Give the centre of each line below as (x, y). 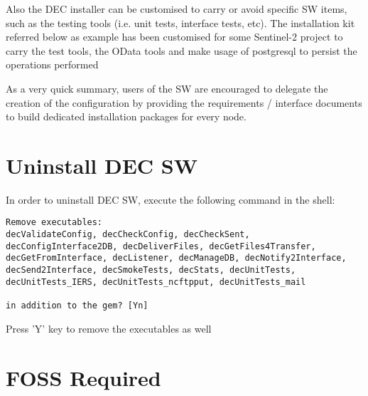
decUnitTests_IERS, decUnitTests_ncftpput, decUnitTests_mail (156, 282)
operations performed (52, 64)
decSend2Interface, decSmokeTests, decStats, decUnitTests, (151, 270)
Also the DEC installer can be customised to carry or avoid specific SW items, (177, 9)
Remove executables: (54, 223)
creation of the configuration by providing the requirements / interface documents (184, 102)
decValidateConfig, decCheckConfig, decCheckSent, (128, 235)
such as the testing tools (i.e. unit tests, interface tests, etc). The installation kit (180, 22)
